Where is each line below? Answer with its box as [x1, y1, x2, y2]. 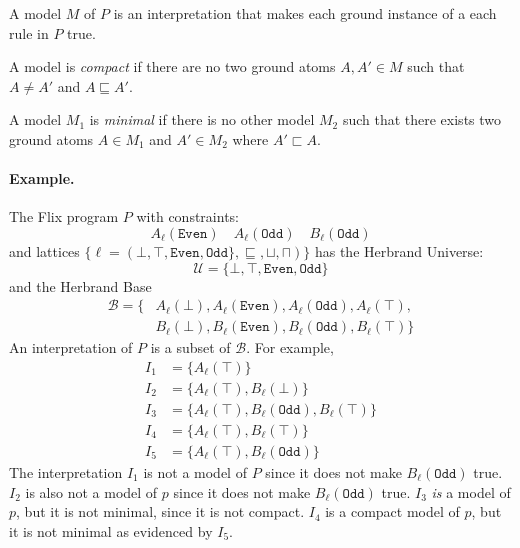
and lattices [9, 240, 80, 261]
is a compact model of [325, 501, 460, 522]
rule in [9, 22, 49, 43]
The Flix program [9, 206, 119, 227]
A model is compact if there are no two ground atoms [9, 56, 336, 77]
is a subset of [150, 337, 231, 358]
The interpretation [9, 461, 123, 482]
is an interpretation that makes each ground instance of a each [113, 3, 497, 23]
